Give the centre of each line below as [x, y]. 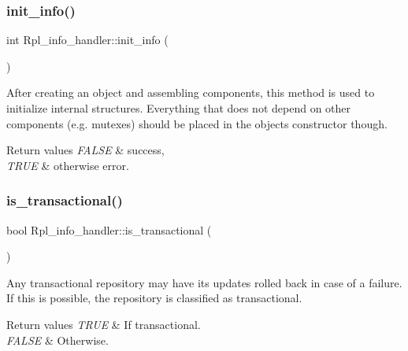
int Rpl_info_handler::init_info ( [87, 40]
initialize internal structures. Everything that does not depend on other [179, 108]
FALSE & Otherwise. [57, 340]
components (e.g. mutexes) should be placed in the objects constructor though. [197, 123]
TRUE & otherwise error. [68, 165]
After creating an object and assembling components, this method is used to [191, 92]
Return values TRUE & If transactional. [104, 324]
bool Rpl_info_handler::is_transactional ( [109, 229]
